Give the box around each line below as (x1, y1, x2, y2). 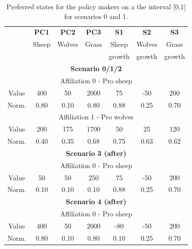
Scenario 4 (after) (65, 196, 127, 207)
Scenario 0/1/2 (70, 63, 122, 73)
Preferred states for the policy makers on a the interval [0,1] (6, 1, 186, 11)
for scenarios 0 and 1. (64, 11, 128, 21)
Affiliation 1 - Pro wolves (59, 112, 134, 122)
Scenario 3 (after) (65, 148, 127, 158)
